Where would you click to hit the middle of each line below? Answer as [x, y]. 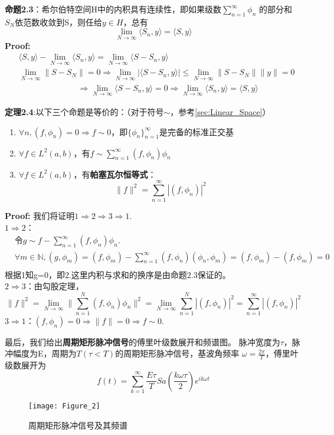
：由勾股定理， [55, 286]
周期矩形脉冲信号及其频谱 [78, 425]
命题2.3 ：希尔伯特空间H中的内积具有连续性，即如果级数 [113, 9]
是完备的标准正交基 [196, 131]
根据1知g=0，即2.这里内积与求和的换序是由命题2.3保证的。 [118, 274]
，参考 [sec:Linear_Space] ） [220, 111]
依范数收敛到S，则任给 [59, 22]
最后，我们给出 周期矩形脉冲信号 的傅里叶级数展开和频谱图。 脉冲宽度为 [143, 341]
